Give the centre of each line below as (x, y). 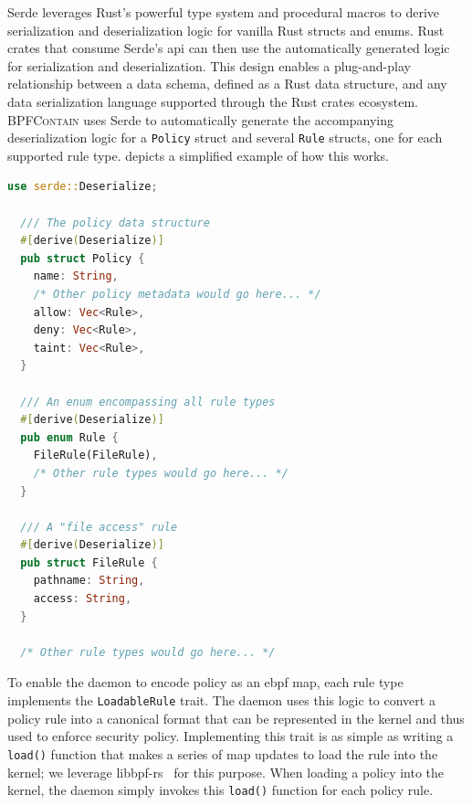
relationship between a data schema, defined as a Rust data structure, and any (227, 84)
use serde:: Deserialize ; (83, 187)
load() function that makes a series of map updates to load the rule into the (223, 753)
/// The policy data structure (115, 222)
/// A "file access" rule (99, 527)
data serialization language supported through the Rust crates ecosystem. (213, 101)
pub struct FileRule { (89, 562)
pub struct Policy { (83, 258)
